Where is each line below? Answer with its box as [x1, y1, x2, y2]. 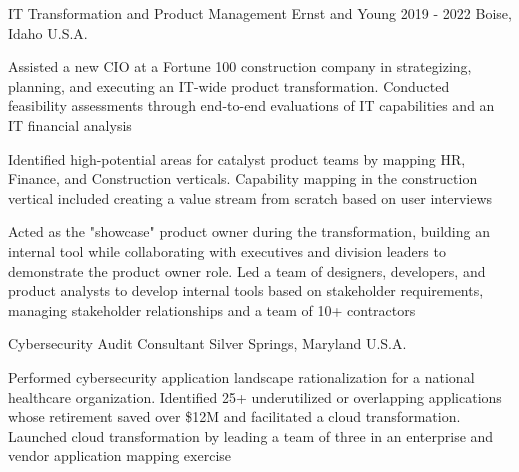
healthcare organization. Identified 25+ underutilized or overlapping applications [8, 386, 502, 407]
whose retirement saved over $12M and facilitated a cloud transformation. [8, 406, 461, 427]
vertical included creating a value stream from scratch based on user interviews [8, 187, 493, 208]
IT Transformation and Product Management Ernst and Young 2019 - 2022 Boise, [8, 3, 512, 23]
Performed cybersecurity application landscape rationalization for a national [8, 366, 475, 387]
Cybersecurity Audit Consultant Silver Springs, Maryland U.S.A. [8, 333, 407, 354]
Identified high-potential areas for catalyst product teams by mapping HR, [8, 148, 466, 169]
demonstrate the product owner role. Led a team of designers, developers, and [8, 260, 486, 281]
